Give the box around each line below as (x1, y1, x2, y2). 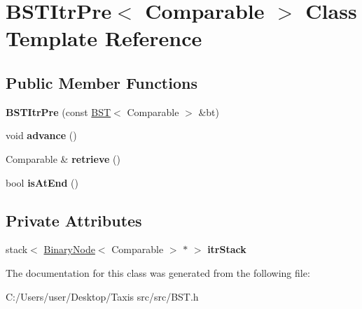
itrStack (207, 242, 246, 257)
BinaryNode (43, 242, 95, 257)
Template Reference (6, 24, 202, 52)
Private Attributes (6, 209, 142, 231)
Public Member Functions (6, 71, 197, 93)
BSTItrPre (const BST (6, 104, 111, 119)
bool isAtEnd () (6, 175, 78, 189)
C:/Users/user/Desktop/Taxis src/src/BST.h (6, 289, 199, 303)
